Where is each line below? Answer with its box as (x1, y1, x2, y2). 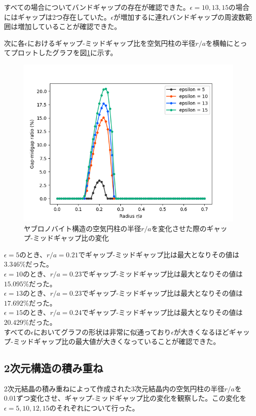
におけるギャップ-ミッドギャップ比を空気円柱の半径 (27, 37, 196, 48)
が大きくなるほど (174, 326, 229, 337)
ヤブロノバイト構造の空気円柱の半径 (24, 223, 141, 233)
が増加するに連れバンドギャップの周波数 (113, 11, 245, 22)
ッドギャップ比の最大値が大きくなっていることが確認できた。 (20, 336, 220, 347)
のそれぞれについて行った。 (49, 403, 139, 413)
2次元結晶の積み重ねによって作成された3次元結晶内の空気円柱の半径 (4, 383, 224, 393)
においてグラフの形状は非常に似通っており (34, 326, 171, 337)
